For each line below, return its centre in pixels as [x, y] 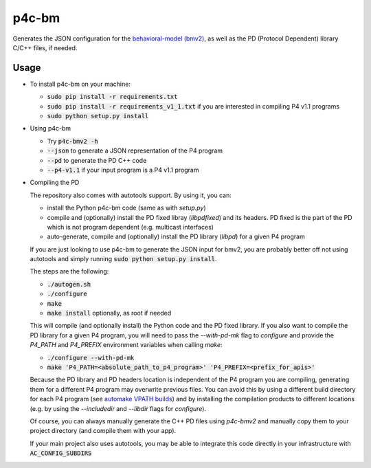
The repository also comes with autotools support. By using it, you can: [131, 195]
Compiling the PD [55, 183]
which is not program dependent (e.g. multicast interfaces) [131, 227]
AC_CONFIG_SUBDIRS [61, 453]
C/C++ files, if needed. [45, 47]
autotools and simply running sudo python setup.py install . [123, 259]
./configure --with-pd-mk [91, 358]
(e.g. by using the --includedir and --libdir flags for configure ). [118, 408]
